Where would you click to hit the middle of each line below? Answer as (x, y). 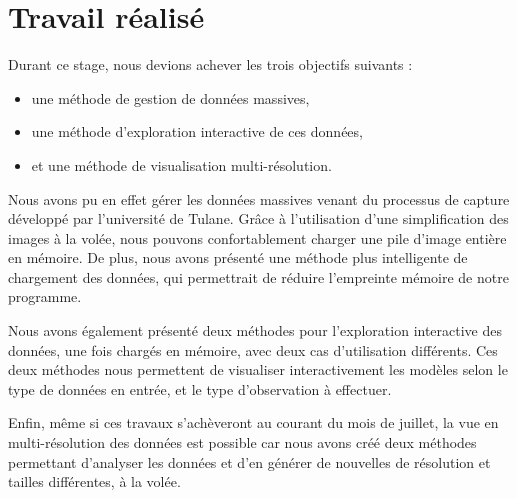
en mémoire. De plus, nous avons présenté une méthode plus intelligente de (238, 257)
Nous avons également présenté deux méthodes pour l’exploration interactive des (255, 330)
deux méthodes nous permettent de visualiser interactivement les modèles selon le (258, 369)
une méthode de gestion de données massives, (170, 97)
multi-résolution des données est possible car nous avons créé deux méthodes (242, 442)
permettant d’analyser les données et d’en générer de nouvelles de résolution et (249, 461)
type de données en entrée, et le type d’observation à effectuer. (200, 388)
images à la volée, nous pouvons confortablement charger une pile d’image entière (257, 237)
